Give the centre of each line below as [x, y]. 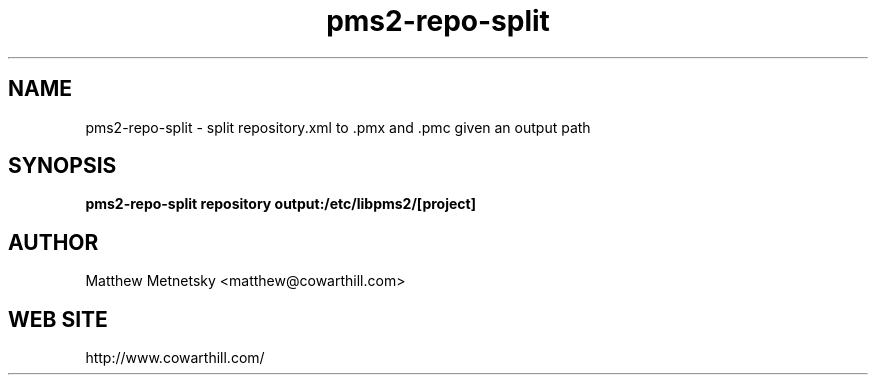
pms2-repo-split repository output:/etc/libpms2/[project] [280, 204]
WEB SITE [58, 319]
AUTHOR [53, 242]
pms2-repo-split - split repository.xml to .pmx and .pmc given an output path [338, 127]
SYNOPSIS [62, 166]
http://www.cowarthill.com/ [175, 358]
